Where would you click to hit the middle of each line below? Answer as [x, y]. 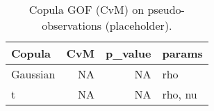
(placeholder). [139, 25]
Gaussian [33, 74]
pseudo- [166, 9]
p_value [128, 53]
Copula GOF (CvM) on [87, 9]
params [182, 53]
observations [72, 25]
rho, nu [180, 94]
